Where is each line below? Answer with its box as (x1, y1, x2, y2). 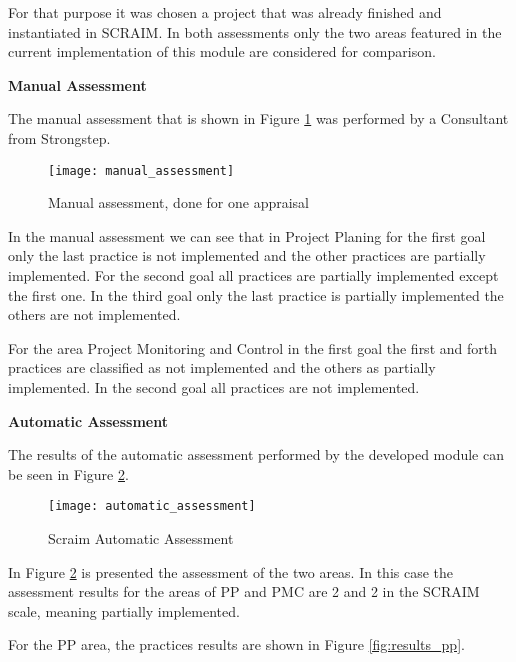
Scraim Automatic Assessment (48, 528, 234, 548)
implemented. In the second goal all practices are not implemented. (8, 376, 420, 397)
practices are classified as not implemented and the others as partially (8, 357, 436, 378)
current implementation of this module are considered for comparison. (8, 41, 436, 62)
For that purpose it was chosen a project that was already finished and (8, 2, 442, 22)
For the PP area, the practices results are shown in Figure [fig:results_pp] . (8, 634, 465, 655)
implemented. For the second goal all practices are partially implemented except (8, 265, 499, 285)
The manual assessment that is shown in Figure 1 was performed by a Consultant (8, 108, 509, 129)
